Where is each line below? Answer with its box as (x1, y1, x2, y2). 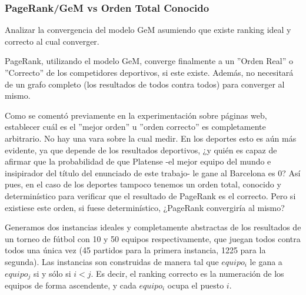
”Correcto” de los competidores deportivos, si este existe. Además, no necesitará (5, 66, 294, 78)
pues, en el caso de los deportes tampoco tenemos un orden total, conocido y (5, 178, 281, 190)
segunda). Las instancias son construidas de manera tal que (5, 255, 219, 267)
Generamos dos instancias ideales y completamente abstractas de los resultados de (5, 221, 301, 233)
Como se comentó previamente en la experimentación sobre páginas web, (5, 109, 267, 121)
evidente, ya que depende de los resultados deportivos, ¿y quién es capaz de (5, 143, 277, 156)
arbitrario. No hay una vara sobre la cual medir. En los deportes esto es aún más (5, 132, 297, 144)
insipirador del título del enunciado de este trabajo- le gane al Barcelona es (5, 166, 275, 179)
